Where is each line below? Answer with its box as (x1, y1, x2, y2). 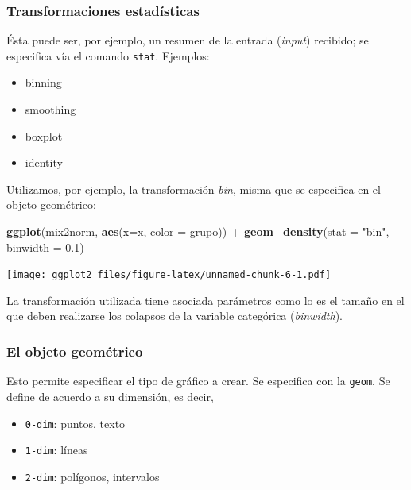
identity (25, 154, 63, 171)
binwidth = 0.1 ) (6, 238, 84, 255)
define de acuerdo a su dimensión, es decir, (6, 388, 214, 404)
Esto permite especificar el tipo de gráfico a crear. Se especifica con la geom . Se (6, 372, 390, 389)
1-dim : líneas (25, 442, 88, 458)
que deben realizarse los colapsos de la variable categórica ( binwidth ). (6, 307, 343, 324)
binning (25, 74, 62, 91)
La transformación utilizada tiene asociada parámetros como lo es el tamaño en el (6, 291, 405, 308)
